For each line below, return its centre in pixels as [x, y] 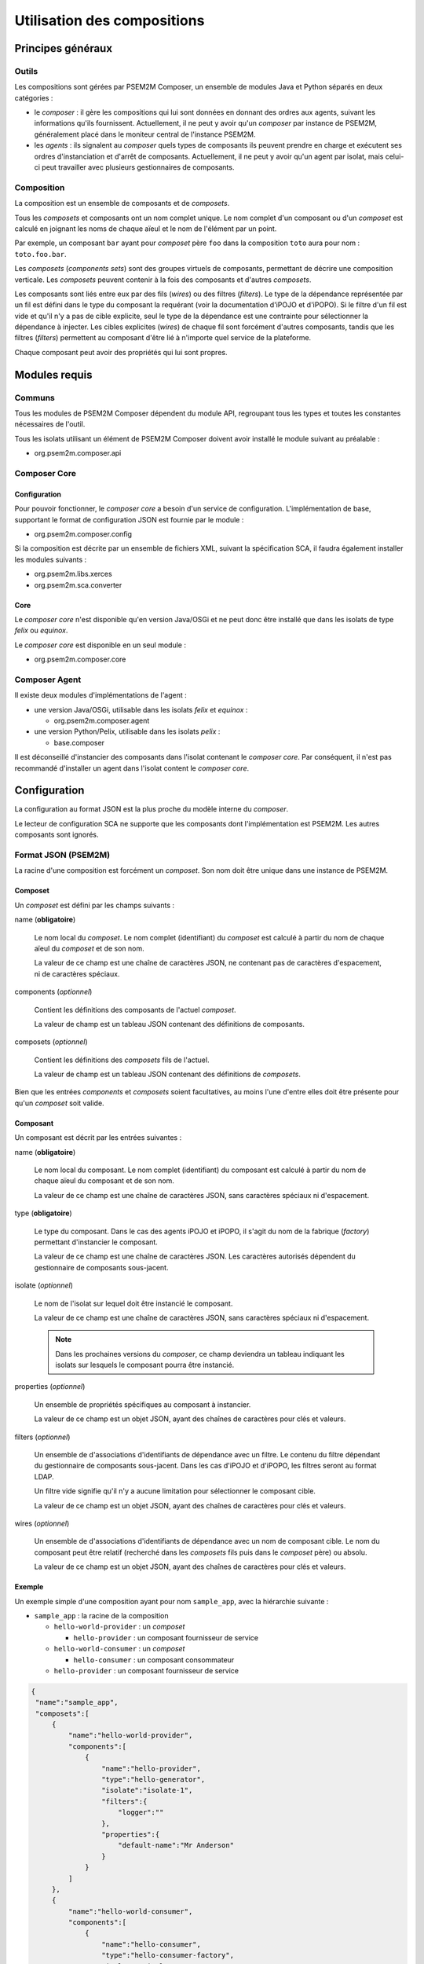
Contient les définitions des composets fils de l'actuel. [122, 1060]
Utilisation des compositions [110, 20]
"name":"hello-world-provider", [130, 1735]
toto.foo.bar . [40, 254]
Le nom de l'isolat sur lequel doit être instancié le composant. [133, 1303]
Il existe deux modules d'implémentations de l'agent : [101, 695]
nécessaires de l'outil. [50, 424]
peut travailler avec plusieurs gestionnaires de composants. [138, 167]
